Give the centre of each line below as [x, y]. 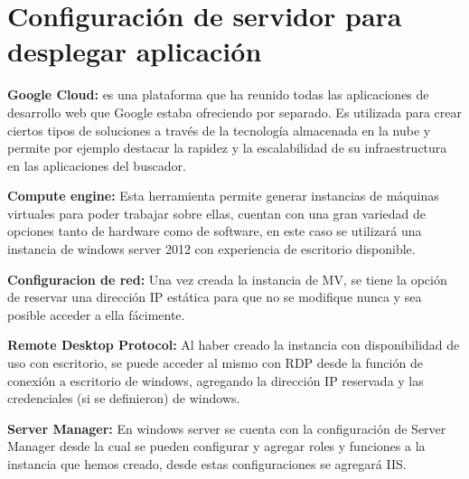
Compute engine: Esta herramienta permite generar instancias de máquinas [223, 196]
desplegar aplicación [135, 51]
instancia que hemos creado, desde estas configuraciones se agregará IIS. [207, 464]
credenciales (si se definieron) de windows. [124, 398]
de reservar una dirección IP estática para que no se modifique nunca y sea [215, 297]
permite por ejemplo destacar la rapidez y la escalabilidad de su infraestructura [227, 148]
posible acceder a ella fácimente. [96, 314]
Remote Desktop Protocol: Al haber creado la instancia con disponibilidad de [234, 345]
